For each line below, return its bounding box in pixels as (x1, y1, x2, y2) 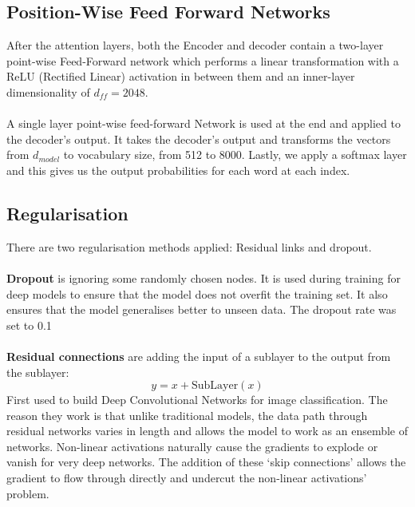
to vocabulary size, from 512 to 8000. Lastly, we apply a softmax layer (63, 146, 407, 163)
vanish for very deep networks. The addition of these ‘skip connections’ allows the (6, 454, 406, 470)
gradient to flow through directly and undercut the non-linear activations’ (6, 469, 367, 486)
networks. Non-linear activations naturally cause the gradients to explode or (6, 438, 378, 454)
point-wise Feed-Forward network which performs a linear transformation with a (6, 52, 399, 69)
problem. (6, 485, 49, 501)
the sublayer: (6, 363, 69, 380)
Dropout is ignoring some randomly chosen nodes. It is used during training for (6, 269, 401, 286)
